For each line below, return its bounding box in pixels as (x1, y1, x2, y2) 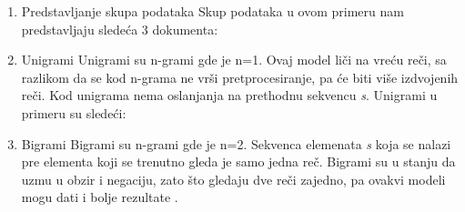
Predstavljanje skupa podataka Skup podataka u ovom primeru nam (21, 2, 404, 20)
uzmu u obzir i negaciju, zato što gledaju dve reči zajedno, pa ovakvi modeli (21, 169, 446, 188)
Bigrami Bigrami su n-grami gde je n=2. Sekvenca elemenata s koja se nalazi (21, 134, 451, 153)
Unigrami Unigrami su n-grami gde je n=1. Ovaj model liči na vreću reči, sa (21, 50, 447, 69)
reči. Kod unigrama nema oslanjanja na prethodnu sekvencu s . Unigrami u (21, 86, 438, 105)
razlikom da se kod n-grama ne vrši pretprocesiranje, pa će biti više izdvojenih (21, 67, 459, 86)
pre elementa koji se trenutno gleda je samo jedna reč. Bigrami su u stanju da (21, 152, 456, 171)
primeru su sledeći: (21, 103, 126, 122)
